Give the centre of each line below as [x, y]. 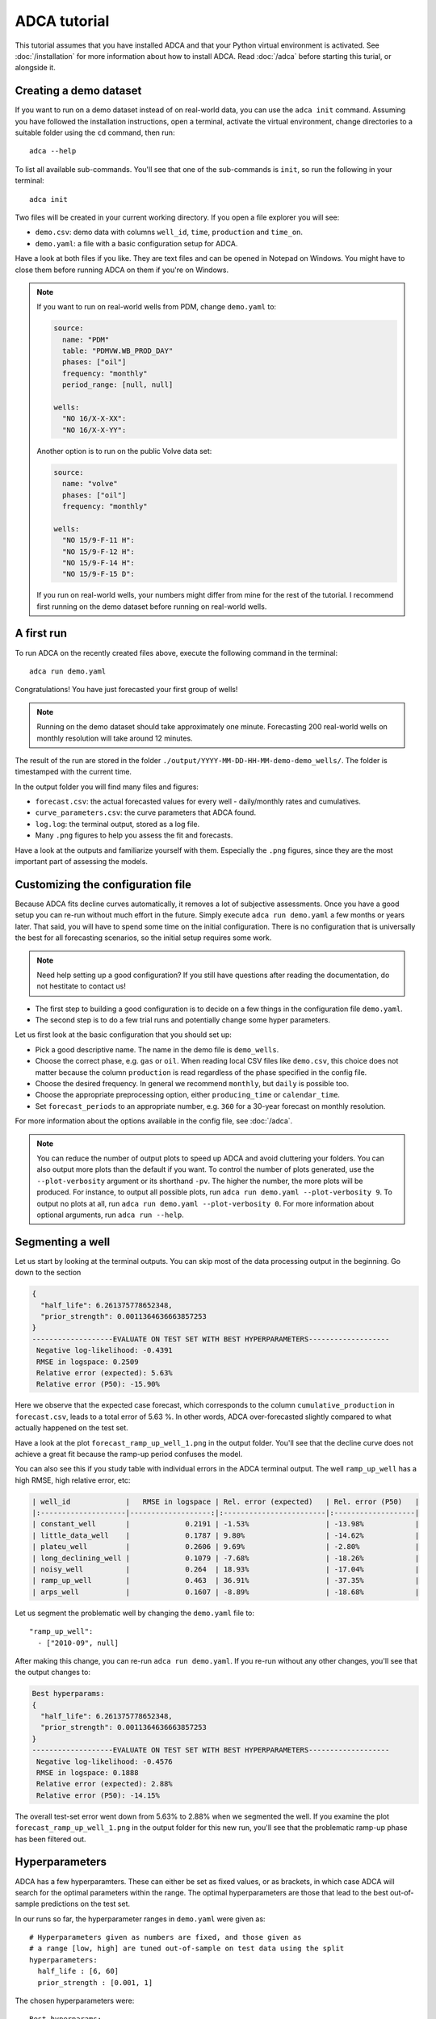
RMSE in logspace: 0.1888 [88, 1773]
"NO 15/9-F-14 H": [98, 562]
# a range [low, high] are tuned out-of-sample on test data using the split [187, 1949]
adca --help [53, 151]
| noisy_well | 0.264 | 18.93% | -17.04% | [226, 1570]
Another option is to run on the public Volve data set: [124, 451]
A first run [41, 634]
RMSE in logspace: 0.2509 [88, 1362]
